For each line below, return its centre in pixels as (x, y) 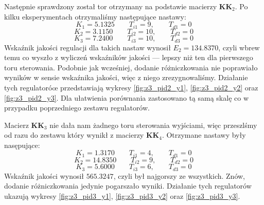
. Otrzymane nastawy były (204, 135)
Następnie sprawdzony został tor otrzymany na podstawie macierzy (111, 6)
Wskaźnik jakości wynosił (44, 175)
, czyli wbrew (239, 47)
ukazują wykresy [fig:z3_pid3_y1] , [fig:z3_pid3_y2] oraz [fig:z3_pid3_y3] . (122, 196)
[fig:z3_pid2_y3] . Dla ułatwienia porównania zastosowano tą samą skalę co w (127, 97)
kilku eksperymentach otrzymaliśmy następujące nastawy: (95, 16)
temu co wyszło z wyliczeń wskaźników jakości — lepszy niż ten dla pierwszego (129, 57)
